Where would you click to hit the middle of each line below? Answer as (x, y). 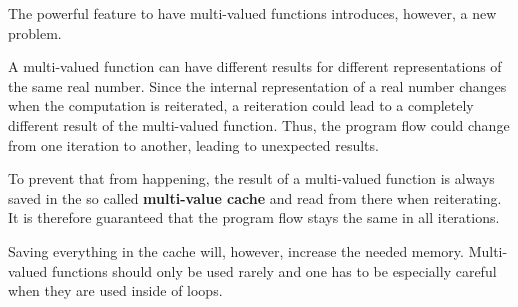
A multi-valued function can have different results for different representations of (255, 66)
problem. (35, 32)
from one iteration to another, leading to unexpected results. (193, 144)
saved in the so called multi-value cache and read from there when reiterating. (255, 197)
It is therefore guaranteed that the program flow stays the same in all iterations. (254, 217)
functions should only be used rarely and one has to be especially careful (274, 270)
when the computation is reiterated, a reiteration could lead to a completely (241, 105)
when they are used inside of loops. (115, 290)
